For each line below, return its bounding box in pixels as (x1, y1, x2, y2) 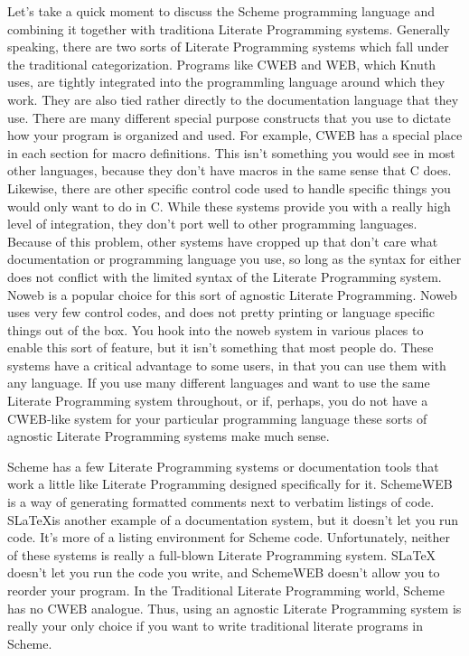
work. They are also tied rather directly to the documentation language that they (7, 89, 459, 108)
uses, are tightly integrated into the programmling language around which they (7, 72, 446, 91)
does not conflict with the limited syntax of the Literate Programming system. (7, 267, 442, 286)
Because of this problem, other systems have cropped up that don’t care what (7, 231, 438, 250)
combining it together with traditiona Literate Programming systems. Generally (7, 19, 450, 38)
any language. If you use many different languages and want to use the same (7, 373, 430, 392)
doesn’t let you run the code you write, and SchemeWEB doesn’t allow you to (7, 563, 440, 582)
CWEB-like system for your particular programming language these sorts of (7, 408, 427, 427)
